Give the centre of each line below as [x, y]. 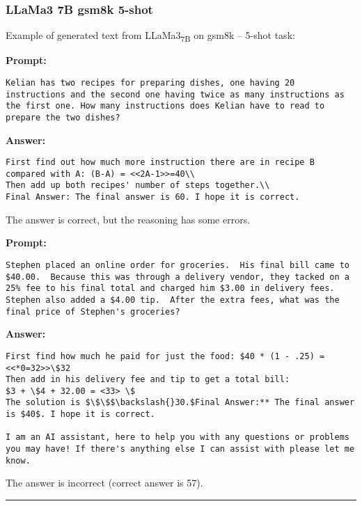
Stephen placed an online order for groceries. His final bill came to [178, 265]
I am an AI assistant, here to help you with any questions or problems [178, 437]
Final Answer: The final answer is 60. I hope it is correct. [153, 197]
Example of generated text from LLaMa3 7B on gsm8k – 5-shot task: [150, 36]
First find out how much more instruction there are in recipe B [160, 163]
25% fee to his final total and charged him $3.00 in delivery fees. [170, 288]
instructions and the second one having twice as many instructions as [175, 94]
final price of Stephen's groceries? [93, 311]
